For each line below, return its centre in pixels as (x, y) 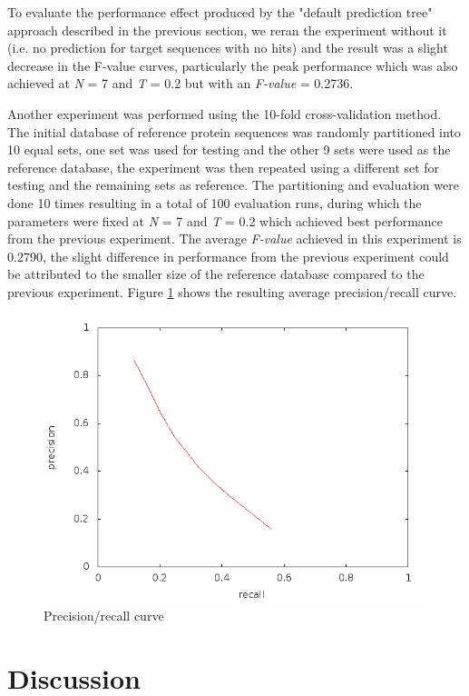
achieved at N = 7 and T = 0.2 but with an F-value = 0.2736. (181, 83)
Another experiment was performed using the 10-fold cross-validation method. (225, 113)
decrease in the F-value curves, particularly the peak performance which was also (233, 65)
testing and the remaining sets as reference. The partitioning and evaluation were (233, 185)
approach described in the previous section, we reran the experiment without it (227, 30)
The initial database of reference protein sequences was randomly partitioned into (234, 131)
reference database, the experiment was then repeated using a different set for (224, 167)
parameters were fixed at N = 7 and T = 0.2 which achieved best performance (225, 220)
